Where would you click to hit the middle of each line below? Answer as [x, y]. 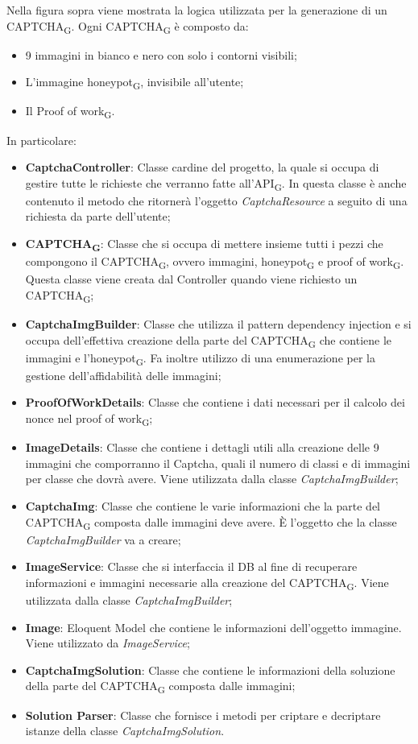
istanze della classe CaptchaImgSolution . [125, 731]
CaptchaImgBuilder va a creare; [103, 539]
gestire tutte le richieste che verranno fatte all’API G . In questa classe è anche [216, 184]
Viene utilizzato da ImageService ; [108, 643]
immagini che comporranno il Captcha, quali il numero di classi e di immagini [218, 463]
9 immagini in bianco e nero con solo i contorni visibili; [161, 54]
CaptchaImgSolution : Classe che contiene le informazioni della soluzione [210, 670]
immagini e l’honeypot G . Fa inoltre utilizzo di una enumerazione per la [200, 358]
